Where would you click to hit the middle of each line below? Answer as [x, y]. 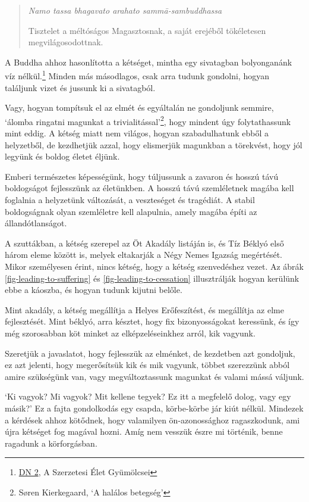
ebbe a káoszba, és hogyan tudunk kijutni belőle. [94, 290]
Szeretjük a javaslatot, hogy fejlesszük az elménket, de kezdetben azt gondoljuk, [150, 353]
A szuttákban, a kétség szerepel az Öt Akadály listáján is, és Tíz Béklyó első [144, 243]
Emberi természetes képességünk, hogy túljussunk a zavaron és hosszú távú [142, 176]
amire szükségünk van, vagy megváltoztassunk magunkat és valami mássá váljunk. [154, 376]
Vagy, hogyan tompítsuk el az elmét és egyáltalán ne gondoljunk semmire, [139, 107]
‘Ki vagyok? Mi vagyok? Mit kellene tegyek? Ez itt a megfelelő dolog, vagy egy [148, 396]
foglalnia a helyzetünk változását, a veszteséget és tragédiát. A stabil [130, 200]
